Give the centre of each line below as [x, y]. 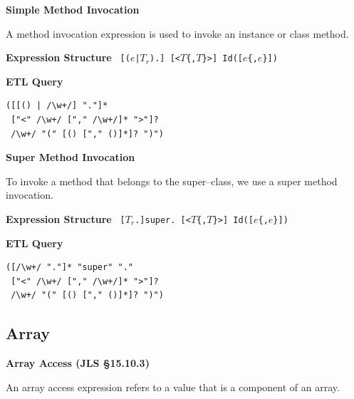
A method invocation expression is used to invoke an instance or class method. [177, 33]
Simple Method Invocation [73, 9]
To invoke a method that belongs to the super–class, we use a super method [172, 181]
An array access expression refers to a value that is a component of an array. [173, 387]
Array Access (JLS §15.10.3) [78, 363]
